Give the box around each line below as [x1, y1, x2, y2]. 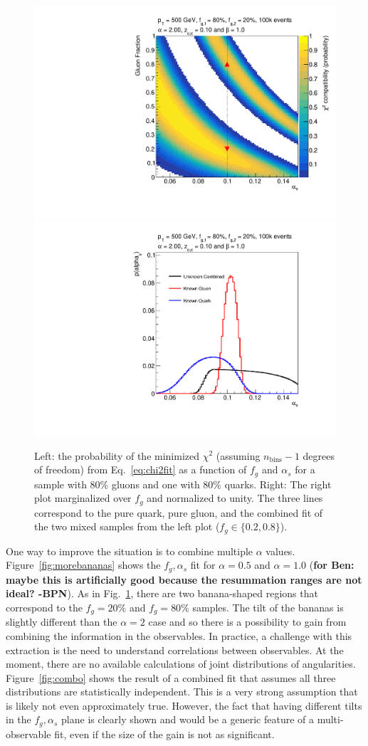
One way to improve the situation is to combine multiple [6, 543, 253, 558]
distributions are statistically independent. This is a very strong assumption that [6, 684, 358, 699]
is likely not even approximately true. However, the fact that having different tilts [6, 698, 362, 713]
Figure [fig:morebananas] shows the [6, 557, 161, 572]
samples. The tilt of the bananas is [192, 599, 344, 614]
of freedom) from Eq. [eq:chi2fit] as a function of [34, 462, 247, 477]
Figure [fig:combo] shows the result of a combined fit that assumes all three [6, 670, 336, 685]
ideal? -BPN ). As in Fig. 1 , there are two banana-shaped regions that [6, 586, 318, 601]
